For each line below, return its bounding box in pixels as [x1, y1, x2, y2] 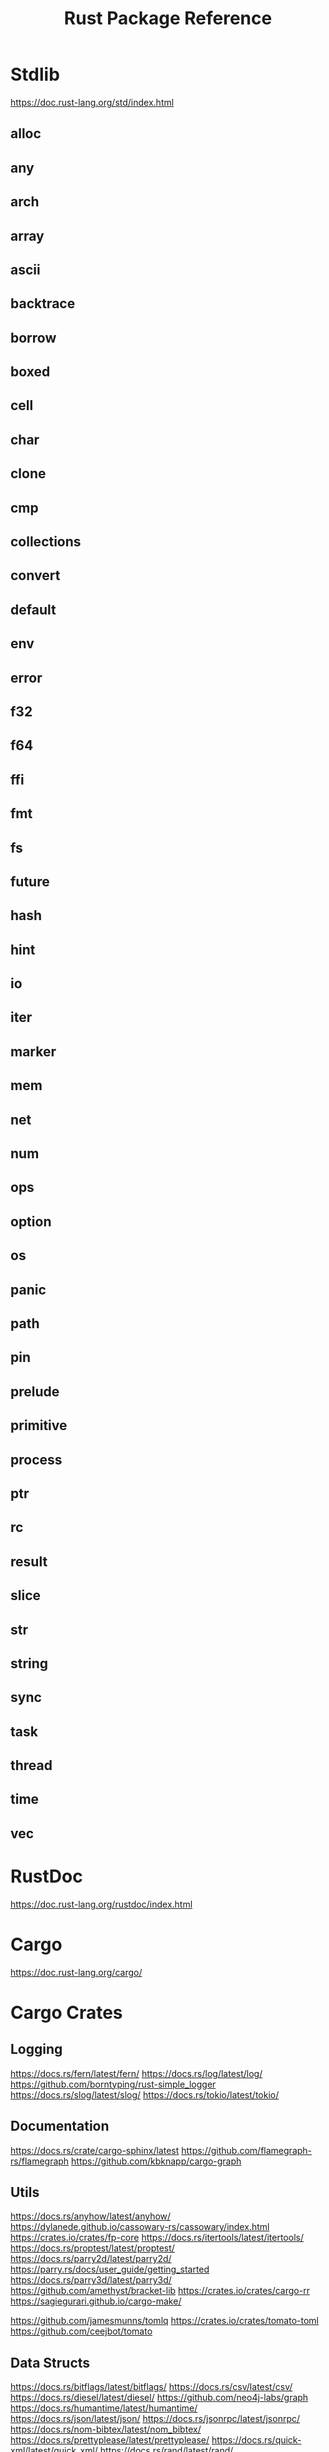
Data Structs [10, 2354, 91, 2371]
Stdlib [10, 63, 60, 86]
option [10, 1213, 52, 1230]
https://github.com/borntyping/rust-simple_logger [10, 2078, 217, 2090]
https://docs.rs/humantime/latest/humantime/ [10, 2402, 198, 2414]
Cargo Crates [10, 2001, 123, 2024]
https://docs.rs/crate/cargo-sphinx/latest [10, 2144, 180, 2156]
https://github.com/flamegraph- [181, 2144, 313, 2156]
